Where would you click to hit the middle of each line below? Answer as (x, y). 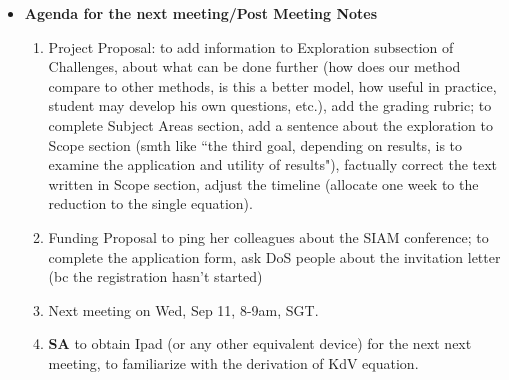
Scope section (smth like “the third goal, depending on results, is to (255, 144)
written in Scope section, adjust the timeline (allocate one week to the (263, 183)
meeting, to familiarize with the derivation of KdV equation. (233, 362)
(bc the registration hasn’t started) (155, 276)
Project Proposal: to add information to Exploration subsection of (251, 46)
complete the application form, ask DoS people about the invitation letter (274, 256)
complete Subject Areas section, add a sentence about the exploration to (270, 124)
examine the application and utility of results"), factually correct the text (273, 164)
